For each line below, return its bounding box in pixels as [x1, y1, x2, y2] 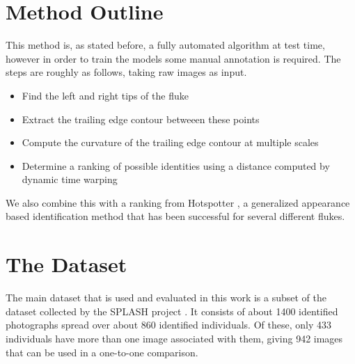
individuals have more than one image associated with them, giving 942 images [6, 331, 343, 345]
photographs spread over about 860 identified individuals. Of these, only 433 [6, 317, 331, 332]
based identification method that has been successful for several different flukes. [6, 209, 345, 223]
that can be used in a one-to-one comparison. [6, 345, 198, 359]
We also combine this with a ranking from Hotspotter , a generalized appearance [6, 195, 350, 209]
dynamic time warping [22, 172, 118, 187]
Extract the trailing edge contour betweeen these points [22, 111, 260, 126]
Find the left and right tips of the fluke [22, 88, 189, 102]
